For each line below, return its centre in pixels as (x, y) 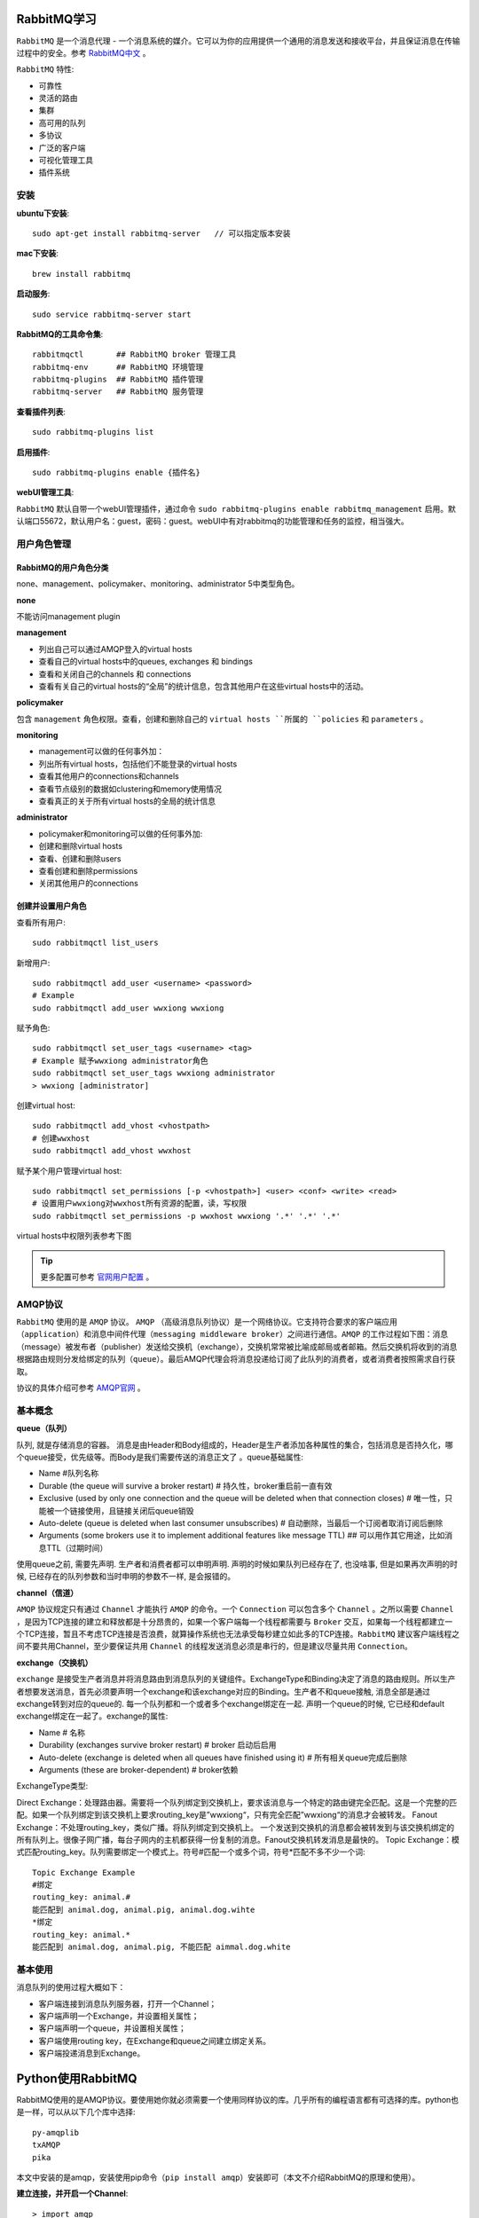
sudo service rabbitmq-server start (112, 314)
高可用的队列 (62, 122)
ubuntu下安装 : (43, 213)
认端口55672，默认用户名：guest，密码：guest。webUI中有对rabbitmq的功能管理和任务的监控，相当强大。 (212, 521)
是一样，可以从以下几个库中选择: (76, 2112)
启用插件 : (33, 452)
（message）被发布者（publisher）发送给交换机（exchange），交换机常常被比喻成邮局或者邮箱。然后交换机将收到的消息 (237, 1346)
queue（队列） (44, 1428)
